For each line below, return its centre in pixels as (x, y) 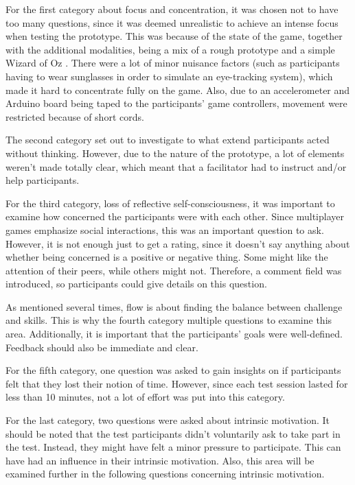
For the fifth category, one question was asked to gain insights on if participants (173, 370)
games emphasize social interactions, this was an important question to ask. (165, 229)
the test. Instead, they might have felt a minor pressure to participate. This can (173, 447)
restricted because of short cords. (75, 116)
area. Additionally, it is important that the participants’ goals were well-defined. (174, 334)
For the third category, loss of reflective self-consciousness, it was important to (170, 203)
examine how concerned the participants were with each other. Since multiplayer (175, 216)
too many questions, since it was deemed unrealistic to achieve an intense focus (172, 22)
